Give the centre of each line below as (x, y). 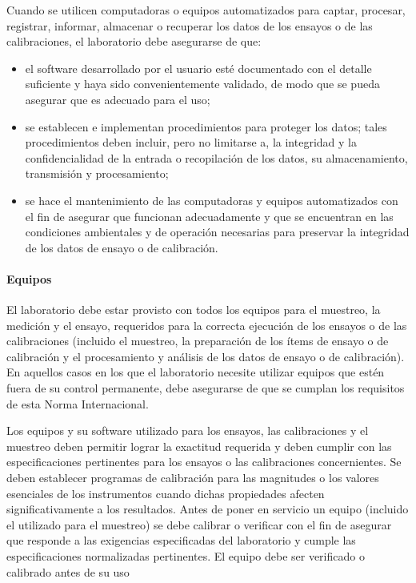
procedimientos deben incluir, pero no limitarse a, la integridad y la (191, 142)
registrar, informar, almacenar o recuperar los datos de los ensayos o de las (190, 25)
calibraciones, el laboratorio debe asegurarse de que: (134, 41)
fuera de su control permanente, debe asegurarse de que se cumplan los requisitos (206, 388)
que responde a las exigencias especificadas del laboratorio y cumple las (181, 540)
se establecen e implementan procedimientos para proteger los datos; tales (206, 126)
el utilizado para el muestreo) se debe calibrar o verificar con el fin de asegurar (199, 524)
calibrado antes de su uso (68, 571)
